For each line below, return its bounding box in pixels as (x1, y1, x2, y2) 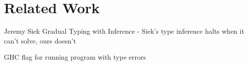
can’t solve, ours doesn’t (4, 35, 76, 45)
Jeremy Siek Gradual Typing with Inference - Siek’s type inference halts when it (4, 26, 245, 36)
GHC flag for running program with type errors (4, 52, 146, 62)
